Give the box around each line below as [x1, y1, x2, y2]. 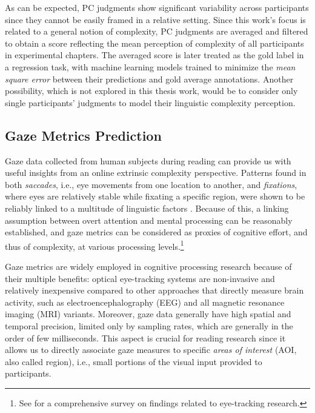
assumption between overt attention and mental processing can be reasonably [5, 213, 293, 226]
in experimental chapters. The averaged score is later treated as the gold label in [5, 49, 304, 61]
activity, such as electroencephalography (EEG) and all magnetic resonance [5, 295, 285, 308]
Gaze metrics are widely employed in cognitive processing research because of [5, 260, 292, 272]
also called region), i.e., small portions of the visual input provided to [5, 355, 262, 368]
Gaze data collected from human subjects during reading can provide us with [5, 154, 291, 167]
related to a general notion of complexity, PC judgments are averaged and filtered [5, 25, 308, 38]
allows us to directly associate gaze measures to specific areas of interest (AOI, [5, 343, 297, 356]
